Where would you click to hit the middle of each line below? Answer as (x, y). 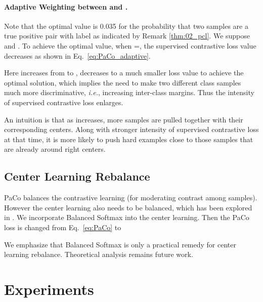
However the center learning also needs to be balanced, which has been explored (128, 207)
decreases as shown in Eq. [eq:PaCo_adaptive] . (77, 55)
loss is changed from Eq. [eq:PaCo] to (63, 227)
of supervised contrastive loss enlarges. (64, 102)
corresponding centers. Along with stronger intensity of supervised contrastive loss (131, 129)
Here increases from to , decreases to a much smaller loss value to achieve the (124, 73)
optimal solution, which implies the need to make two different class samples (123, 82)
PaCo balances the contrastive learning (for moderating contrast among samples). (131, 198)
